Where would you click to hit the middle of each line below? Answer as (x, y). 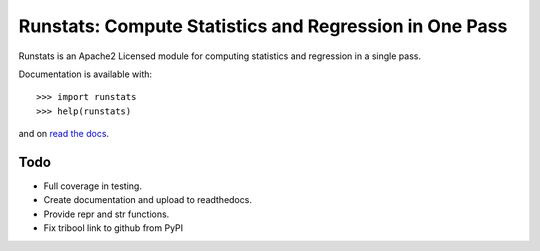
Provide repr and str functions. (106, 214)
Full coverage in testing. (92, 186)
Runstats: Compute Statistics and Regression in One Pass (263, 26)
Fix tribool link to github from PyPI (113, 228)
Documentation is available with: (85, 74)
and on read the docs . (64, 134)
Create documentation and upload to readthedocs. (147, 200)
